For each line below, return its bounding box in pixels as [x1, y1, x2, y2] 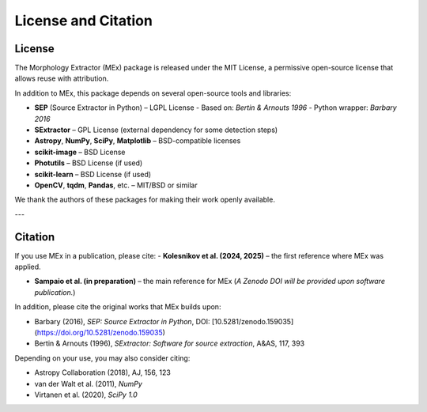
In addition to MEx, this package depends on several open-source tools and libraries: [14, 88, 292, 98]
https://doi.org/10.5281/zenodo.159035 [36, 328, 163, 337]
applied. [14, 262, 41, 272]
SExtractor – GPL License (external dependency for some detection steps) [34, 125, 278, 134]
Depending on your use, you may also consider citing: [14, 353, 191, 363]
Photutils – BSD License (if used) [34, 158, 143, 168]
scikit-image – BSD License [34, 147, 126, 157]
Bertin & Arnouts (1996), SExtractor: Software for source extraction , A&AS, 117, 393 [34, 338, 305, 348]
